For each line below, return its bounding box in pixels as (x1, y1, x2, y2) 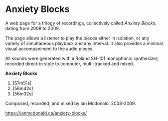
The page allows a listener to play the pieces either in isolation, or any (5, 35, 149, 41)
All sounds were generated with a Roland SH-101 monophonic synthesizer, (5, 55, 159, 61)
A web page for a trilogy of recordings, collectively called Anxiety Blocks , (5, 20, 157, 26)
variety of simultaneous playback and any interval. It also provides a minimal (5, 40, 163, 46)
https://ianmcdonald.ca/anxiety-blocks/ (5, 110, 87, 116)
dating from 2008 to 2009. (5, 25, 60, 31)
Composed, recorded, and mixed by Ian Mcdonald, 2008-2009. (5, 100, 136, 106)
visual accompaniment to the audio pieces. (5, 45, 94, 51)
